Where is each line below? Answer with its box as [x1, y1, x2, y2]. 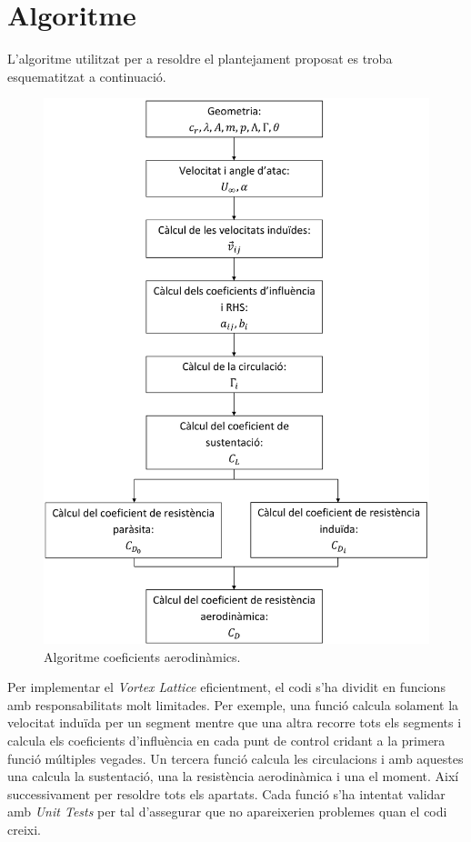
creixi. [7, 819, 41, 838]
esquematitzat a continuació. [7, 66, 166, 85]
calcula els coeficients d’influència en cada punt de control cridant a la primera [7, 730, 446, 749]
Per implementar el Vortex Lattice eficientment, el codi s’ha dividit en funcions [7, 677, 446, 697]
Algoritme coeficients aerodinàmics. [44, 647, 241, 666]
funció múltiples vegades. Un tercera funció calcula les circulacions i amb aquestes [7, 748, 464, 767]
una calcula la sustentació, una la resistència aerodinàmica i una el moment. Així [7, 767, 459, 786]
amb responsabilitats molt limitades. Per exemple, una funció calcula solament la [7, 695, 459, 714]
